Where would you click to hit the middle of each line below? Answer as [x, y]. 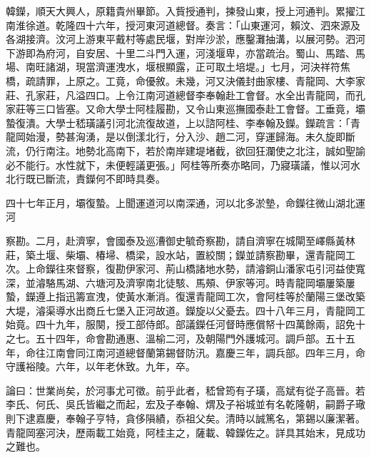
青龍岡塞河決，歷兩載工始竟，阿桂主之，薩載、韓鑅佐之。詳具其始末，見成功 [185, 432]
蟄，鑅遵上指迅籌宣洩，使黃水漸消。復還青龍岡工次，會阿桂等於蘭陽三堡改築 [185, 296]
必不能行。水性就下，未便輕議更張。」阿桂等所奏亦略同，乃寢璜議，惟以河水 [183, 164]
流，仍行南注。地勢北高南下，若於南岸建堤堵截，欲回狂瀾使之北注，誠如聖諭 [185, 150]
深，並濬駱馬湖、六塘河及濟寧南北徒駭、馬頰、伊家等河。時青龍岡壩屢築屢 [181, 282]
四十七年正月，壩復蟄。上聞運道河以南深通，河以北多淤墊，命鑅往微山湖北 [181, 202]
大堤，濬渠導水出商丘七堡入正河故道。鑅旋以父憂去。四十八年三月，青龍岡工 [185, 310]
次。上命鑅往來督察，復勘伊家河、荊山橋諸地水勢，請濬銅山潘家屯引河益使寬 [185, 269]
